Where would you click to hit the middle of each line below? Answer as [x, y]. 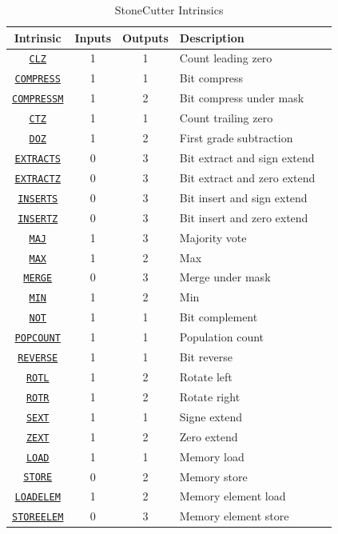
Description [212, 37]
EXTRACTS [38, 159]
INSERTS [38, 199]
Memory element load [233, 496]
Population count [222, 337]
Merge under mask [225, 277]
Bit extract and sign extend [247, 157]
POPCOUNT [38, 339]
